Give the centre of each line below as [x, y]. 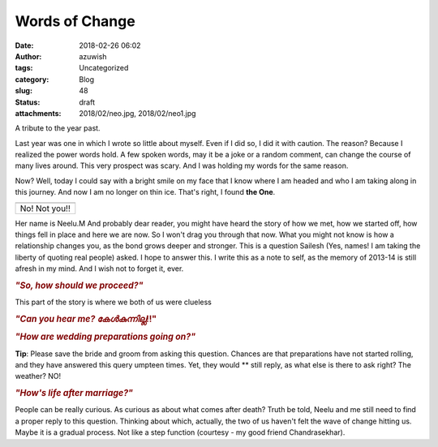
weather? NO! [38, 376]
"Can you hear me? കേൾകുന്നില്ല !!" [86, 319]
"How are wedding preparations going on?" [105, 337]
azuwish [93, 56]
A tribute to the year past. [58, 128]
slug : [24, 91]
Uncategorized [104, 68]
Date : [24, 45]
